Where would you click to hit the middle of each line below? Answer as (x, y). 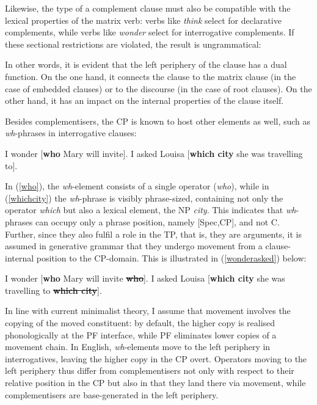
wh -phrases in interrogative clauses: (71, 133)
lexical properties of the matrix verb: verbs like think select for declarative (143, 20)
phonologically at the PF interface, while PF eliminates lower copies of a (141, 334)
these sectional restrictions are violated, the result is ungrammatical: (133, 44)
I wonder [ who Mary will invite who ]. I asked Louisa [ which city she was (145, 278)
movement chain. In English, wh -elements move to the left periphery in (138, 347)
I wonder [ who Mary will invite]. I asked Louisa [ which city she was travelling (154, 153)
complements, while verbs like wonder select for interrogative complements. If (150, 32)
